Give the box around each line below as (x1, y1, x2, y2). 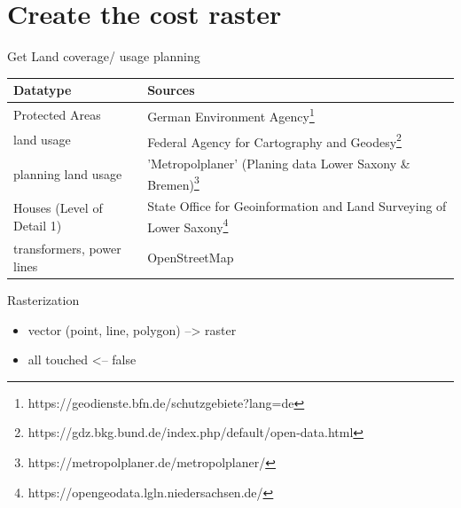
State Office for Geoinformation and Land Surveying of (147, 197, 447, 215)
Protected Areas (13, 105, 101, 123)
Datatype (13, 81, 72, 99)
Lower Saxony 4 (147, 215, 229, 236)
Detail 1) (13, 215, 62, 234)
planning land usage (13, 164, 122, 183)
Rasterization (7, 290, 80, 309)
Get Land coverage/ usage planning (7, 47, 200, 66)
